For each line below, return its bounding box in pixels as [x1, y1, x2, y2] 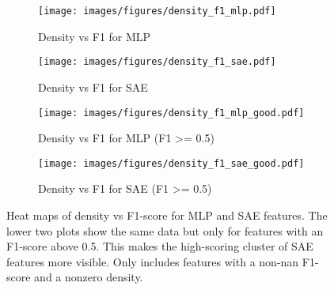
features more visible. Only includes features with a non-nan [6, 253, 299, 269]
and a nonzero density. [34, 269, 143, 285]
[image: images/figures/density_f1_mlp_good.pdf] [38, 107, 305, 119]
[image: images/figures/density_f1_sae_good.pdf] [38, 157, 305, 169]
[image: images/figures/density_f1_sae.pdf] [38, 56, 276, 68]
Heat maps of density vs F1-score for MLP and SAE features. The [6, 207, 328, 223]
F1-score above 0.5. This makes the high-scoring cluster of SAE [6, 238, 313, 254]
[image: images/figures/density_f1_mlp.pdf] [38, 6, 276, 17]
